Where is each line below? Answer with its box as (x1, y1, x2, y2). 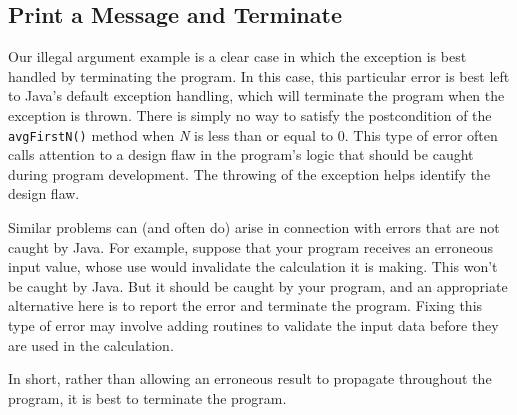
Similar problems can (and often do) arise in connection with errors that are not (8, 217, 500, 238)
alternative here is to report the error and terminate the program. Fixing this (8, 295, 483, 316)
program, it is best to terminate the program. (8, 387, 287, 408)
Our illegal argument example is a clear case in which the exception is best (8, 46, 467, 67)
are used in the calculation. (8, 334, 174, 355)
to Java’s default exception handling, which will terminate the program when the (8, 85, 505, 106)
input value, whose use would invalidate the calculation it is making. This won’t (8, 256, 498, 277)
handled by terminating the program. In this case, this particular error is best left (8, 65, 510, 86)
